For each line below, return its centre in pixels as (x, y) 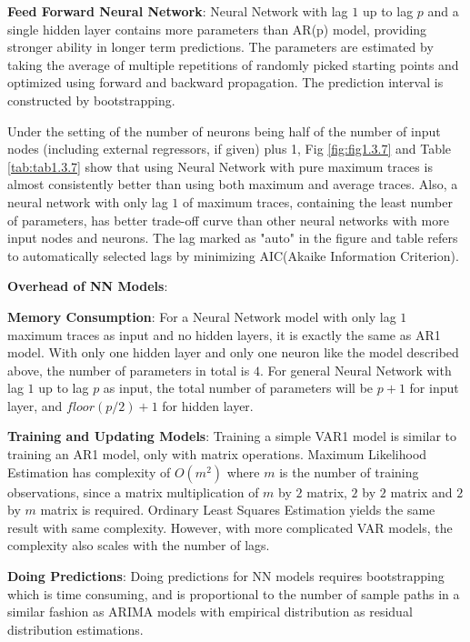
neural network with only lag (88, 201)
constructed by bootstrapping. (91, 100)
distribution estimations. (75, 629)
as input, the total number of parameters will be (238, 388)
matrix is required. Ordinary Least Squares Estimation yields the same (238, 510)
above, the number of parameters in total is (129, 370)
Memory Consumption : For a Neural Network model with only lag (202, 316)
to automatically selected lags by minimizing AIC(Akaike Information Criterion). (233, 255)
